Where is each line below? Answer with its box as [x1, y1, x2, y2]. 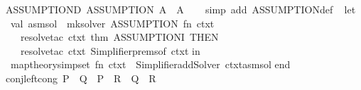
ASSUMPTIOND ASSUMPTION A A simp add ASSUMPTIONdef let [5, 2, 356, 16]
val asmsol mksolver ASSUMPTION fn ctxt [10, 15, 215, 30]
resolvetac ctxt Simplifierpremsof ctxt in [20, 43, 200, 58]
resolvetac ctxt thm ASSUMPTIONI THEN [20, 30, 219, 44]
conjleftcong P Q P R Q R [5, 70, 156, 85]
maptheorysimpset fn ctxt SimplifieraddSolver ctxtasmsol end [10, 57, 291, 72]
